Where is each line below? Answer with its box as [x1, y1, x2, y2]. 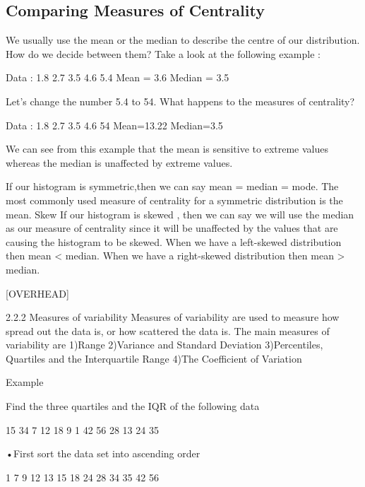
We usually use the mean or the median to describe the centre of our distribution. [6, 33, 360, 47]
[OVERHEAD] [6, 286, 69, 300]
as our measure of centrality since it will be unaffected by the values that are [6, 221, 338, 235]
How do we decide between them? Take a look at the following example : [6, 46, 321, 61]
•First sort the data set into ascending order [6, 446, 201, 461]
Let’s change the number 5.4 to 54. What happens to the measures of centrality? [6, 93, 355, 108]
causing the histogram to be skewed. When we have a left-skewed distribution [6, 234, 342, 249]
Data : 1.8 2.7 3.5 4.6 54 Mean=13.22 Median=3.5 [6, 117, 223, 132]
